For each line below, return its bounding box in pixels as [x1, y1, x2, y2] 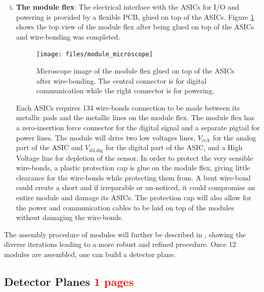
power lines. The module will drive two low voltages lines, [16, 132, 195, 142]
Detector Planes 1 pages [4, 273, 134, 289]
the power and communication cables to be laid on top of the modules [16, 202, 234, 212]
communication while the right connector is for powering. [36, 85, 215, 96]
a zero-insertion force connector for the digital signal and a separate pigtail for [16, 122, 260, 132]
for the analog [213, 132, 256, 142]
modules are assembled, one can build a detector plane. [4, 248, 176, 259]
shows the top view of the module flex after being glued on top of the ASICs [16, 21, 254, 32]
